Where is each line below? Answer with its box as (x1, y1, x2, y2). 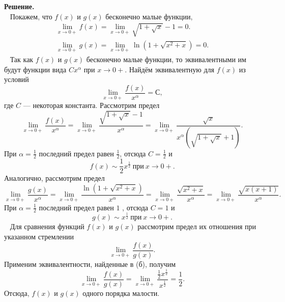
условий (4, 74, 29, 85)
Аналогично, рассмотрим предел (4, 173, 105, 183)
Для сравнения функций (10, 221, 84, 232)
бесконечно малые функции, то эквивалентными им (86, 54, 246, 65)
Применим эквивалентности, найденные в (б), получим (4, 258, 176, 269)
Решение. (4, 1, 35, 11)
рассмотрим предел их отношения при (137, 221, 256, 232)
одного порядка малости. (82, 288, 160, 298)
